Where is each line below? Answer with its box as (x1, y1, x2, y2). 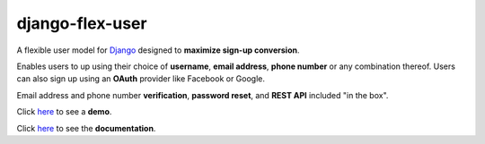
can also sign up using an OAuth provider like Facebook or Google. (16, 73, 265, 84)
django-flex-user (16, 13, 147, 33)
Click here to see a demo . (16, 106, 112, 117)
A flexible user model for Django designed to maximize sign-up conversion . (16, 45, 300, 55)
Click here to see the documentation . (16, 123, 156, 133)
